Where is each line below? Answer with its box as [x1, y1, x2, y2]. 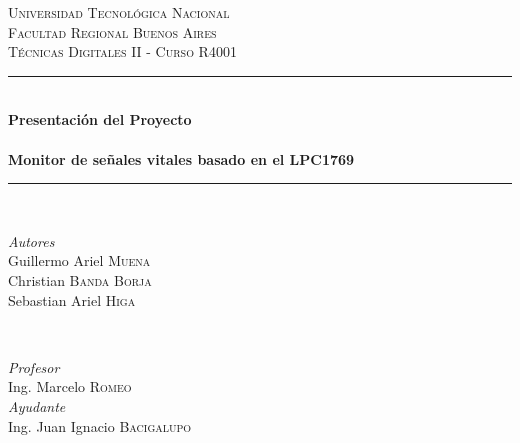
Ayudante [8, 395, 66, 416]
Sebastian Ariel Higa [8, 289, 136, 310]
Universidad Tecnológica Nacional [8, 2, 230, 22]
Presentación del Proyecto [8, 109, 192, 130]
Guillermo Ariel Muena [8, 250, 151, 271]
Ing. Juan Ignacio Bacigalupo [8, 415, 192, 436]
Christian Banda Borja [8, 269, 152, 290]
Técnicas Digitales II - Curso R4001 [8, 41, 237, 62]
